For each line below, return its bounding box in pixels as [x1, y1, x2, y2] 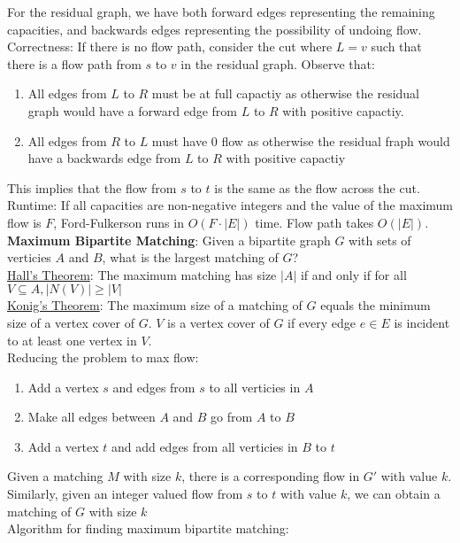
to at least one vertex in [7, 330, 137, 349]
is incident [394, 313, 450, 331]
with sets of [349, 230, 411, 249]
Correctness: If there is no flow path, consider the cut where [7, 37, 333, 56]
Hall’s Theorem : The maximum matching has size [7, 265, 277, 283]
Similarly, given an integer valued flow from [7, 485, 243, 503]
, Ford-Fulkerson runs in [53, 213, 184, 231]
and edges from [112, 377, 195, 396]
